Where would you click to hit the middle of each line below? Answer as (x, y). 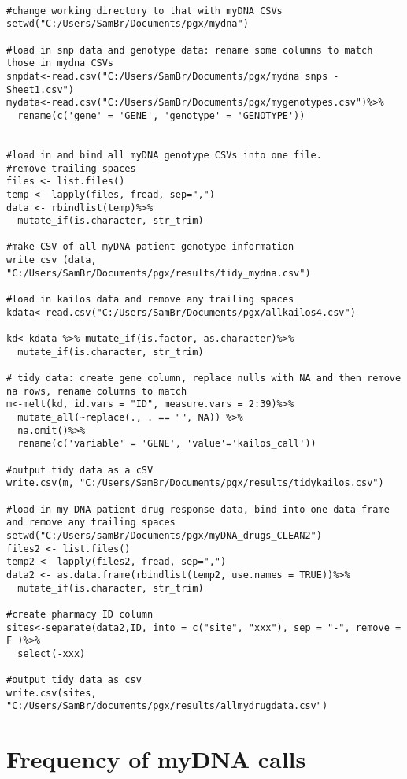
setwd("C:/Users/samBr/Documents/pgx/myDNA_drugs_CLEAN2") (164, 535)
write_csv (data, (52, 260)
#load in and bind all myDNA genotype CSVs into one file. (164, 155)
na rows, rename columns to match (97, 391)
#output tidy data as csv (74, 680)
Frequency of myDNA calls (156, 759)
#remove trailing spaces (71, 168)
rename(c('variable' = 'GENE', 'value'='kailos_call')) (167, 444)
